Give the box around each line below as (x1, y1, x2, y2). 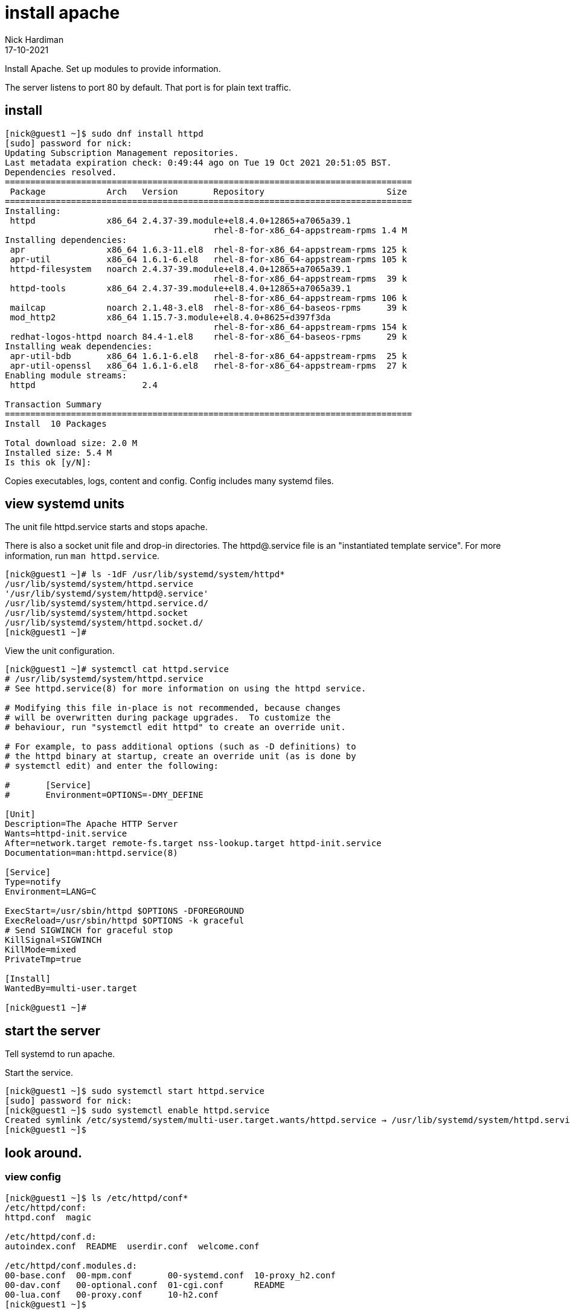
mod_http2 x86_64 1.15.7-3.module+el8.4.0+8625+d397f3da (10, 312, 331, 322)
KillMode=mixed (5, 945, 77, 955)
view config (5, 1171, 61, 1183)
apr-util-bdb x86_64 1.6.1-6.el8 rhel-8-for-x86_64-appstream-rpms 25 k (10, 351, 407, 361)
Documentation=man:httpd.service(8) (5, 848, 178, 858)
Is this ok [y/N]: (5, 457, 92, 467)
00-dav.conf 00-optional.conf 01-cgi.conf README (5, 1280, 285, 1290)
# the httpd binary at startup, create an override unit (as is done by (5, 751, 356, 762)
